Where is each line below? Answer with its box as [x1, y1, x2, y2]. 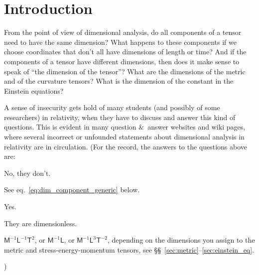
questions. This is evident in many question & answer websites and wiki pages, [4, 122, 246, 132]
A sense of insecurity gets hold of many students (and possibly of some [4, 102, 220, 113]
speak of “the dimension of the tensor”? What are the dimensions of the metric [4, 66, 246, 76]
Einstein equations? [4, 85, 64, 96]
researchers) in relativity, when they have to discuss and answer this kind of [4, 112, 236, 122]
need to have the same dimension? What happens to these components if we [4, 36, 237, 47]
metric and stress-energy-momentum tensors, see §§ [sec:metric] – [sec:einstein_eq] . [4, 244, 255, 255]
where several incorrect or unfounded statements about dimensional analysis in [4, 132, 245, 142]
